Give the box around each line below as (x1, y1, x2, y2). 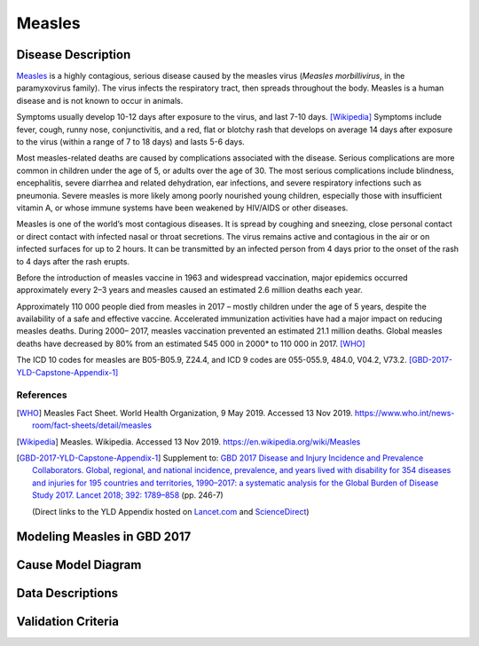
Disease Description (16, 47, 131, 62)
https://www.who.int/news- (354, 407, 455, 418)
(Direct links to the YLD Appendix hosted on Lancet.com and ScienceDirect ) (32, 506, 310, 516)
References (16, 389, 67, 401)
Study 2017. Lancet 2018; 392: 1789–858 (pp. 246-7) (32, 490, 224, 500)
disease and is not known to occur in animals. (16, 95, 184, 106)
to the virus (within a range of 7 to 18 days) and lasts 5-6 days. (16, 137, 246, 147)
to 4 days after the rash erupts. (16, 256, 130, 266)
